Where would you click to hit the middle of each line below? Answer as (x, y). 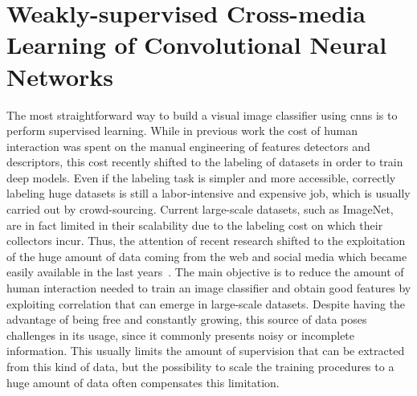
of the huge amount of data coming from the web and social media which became (207, 256)
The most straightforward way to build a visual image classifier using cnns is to (202, 114)
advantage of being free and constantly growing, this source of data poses (187, 319)
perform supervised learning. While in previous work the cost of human (182, 131)
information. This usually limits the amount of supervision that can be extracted (206, 351)
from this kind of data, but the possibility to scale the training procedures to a (200, 366)
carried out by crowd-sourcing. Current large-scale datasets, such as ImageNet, (200, 209)
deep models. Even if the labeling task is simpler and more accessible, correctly (201, 177)
